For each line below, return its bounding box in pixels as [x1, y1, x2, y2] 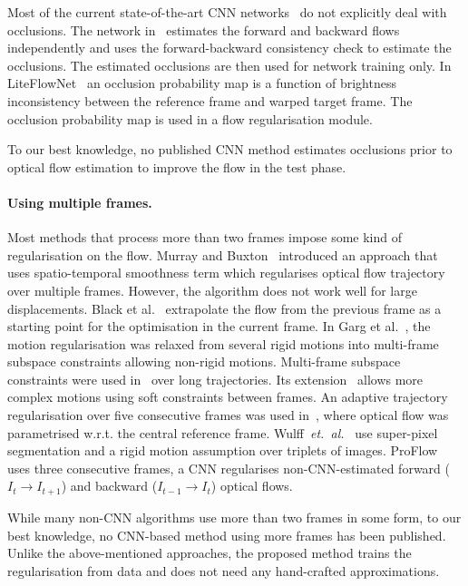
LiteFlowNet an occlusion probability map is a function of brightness [7, 73, 396, 93]
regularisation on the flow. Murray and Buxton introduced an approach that [7, 245, 438, 264]
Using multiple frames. [7, 192, 152, 211]
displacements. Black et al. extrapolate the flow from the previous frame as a [7, 298, 442, 317]
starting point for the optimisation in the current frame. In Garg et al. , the [7, 317, 431, 336]
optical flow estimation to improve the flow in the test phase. [7, 157, 346, 176]
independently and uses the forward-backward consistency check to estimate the [7, 38, 452, 57]
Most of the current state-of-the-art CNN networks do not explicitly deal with [7, 3, 447, 21]
